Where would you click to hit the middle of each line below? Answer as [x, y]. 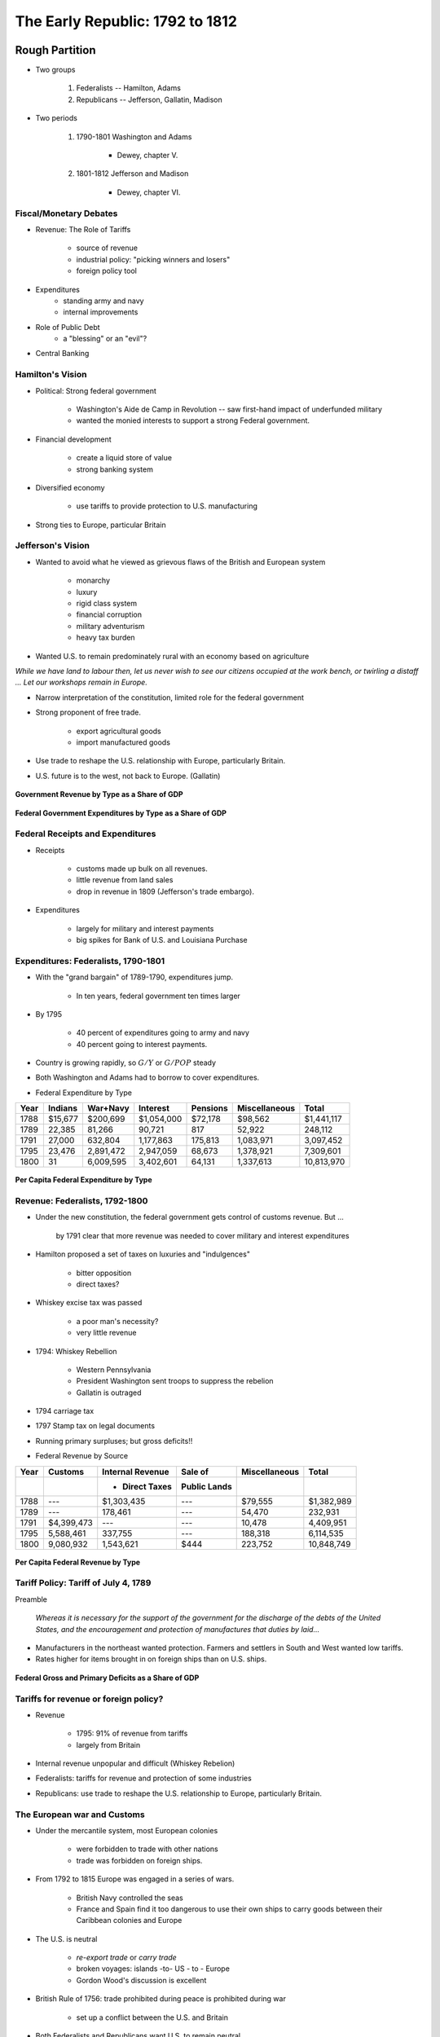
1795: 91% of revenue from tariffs [132, 1733]
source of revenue [107, 248]
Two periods [56, 118]
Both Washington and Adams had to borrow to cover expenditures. [147, 1078]
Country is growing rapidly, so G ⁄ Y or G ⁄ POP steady [125, 1062]
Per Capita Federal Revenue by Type [78, 1562]
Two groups [55, 70]
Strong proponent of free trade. [88, 712]
